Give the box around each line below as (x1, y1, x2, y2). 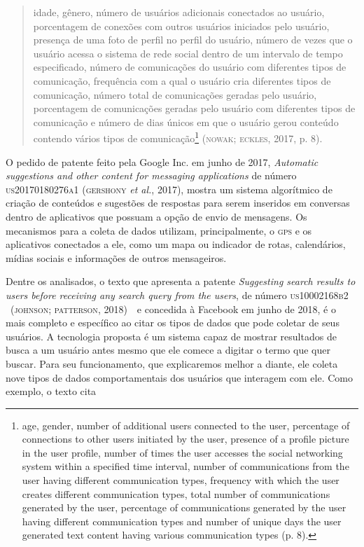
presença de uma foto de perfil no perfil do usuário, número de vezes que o (33, 32, 353, 47)
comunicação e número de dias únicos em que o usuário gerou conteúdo (33, 114, 339, 129)
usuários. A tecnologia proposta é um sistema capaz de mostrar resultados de (6, 328, 337, 343)
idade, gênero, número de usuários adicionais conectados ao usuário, (33, 5, 325, 19)
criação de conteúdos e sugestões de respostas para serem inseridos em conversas (6, 195, 350, 210)
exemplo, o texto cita (6, 384, 97, 399)
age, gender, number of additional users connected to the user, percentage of (22, 417, 350, 432)
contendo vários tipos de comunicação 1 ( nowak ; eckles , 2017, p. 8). (33, 129, 323, 145)
